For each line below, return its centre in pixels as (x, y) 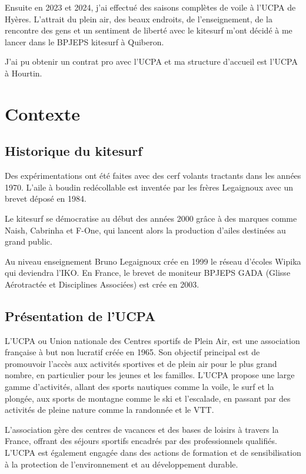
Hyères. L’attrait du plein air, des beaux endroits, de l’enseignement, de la (139, 19)
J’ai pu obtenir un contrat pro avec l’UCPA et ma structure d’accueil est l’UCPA (151, 61)
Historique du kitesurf (74, 151)
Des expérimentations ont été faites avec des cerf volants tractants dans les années (153, 176)
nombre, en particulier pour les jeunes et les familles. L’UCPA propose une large (150, 375)
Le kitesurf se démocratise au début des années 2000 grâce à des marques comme (151, 218)
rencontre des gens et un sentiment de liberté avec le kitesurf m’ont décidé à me (149, 30)
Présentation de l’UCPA (80, 316)
